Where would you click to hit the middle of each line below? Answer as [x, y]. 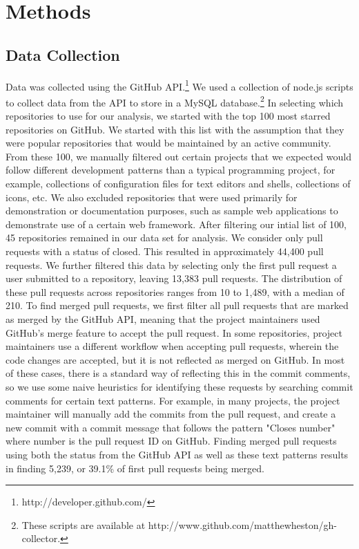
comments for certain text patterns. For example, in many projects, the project [173, 400]
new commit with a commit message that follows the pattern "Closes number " [171, 427]
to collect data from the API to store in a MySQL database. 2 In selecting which [175, 101]
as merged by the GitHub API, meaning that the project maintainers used [163, 318]
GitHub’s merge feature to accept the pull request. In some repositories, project [174, 332]
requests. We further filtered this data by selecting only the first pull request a [171, 264]
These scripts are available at [84, 524]
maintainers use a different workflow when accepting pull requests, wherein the [172, 346]
